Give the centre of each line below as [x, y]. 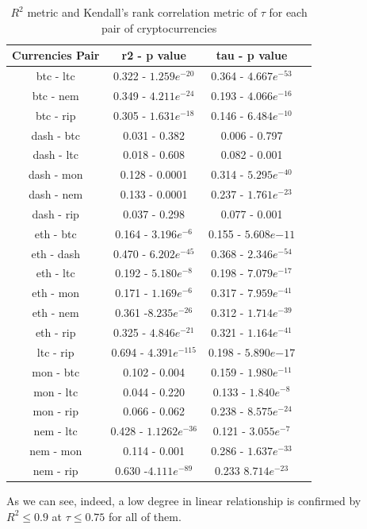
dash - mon [55, 174]
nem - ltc [55, 431]
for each [288, 12]
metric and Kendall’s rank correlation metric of [142, 12]
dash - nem [56, 194]
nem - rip [55, 470]
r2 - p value [154, 55]
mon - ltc [56, 391]
